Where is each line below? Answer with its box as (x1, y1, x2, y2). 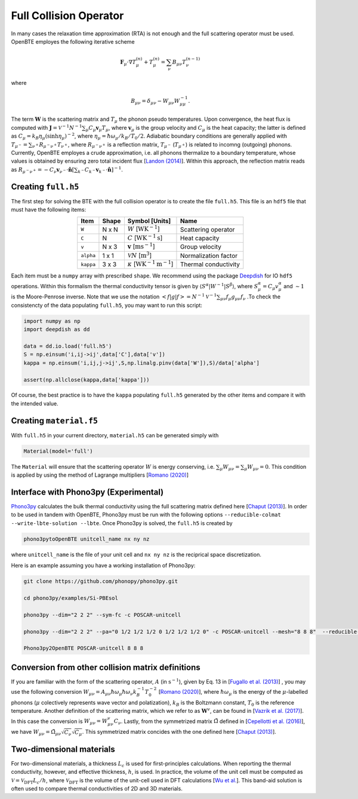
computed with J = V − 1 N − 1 (11, 123, 82, 131)
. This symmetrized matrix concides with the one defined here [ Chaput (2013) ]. (82, 728, 277, 736)
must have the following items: (11, 206, 87, 214)
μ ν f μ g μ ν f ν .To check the (220, 293, 280, 302)
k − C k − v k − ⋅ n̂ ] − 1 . (78, 165, 124, 175)
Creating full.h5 (11, 181, 79, 191)
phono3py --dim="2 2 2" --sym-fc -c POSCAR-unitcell (23, 611, 181, 618)
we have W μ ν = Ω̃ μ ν (11, 728, 61, 737)
